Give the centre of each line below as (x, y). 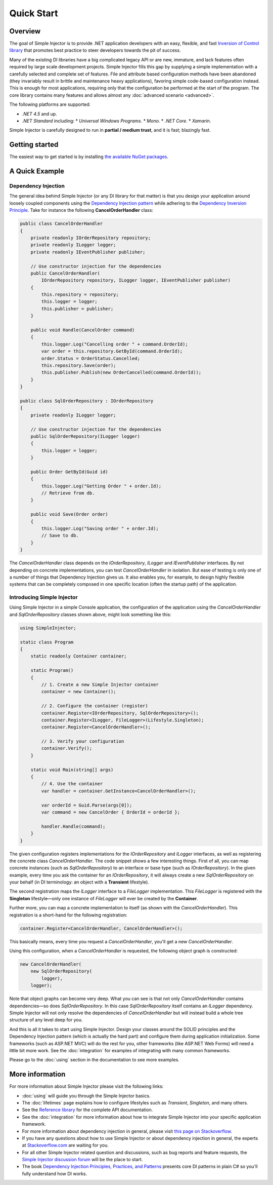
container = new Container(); (79, 692)
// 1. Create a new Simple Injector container (100, 684)
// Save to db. (60, 536)
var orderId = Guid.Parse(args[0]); (87, 805)
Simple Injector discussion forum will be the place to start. (82, 1160)
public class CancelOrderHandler (61, 224)
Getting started (34, 145)
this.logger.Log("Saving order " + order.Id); (100, 528)
